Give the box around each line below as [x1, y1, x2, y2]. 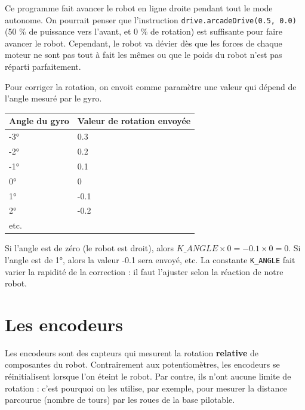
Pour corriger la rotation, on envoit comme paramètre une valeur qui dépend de [5, 80, 297, 93]
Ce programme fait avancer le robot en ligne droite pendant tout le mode [5, 2, 273, 14]
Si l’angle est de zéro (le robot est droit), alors [5, 242, 174, 254]
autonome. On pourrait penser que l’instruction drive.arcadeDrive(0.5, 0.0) [5, 13, 297, 26]
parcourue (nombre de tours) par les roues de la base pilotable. [5, 393, 235, 406]
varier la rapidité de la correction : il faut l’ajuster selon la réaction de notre [5, 265, 284, 278]
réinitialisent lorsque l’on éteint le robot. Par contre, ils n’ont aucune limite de [5, 370, 291, 383]
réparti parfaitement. [5, 60, 81, 73]
